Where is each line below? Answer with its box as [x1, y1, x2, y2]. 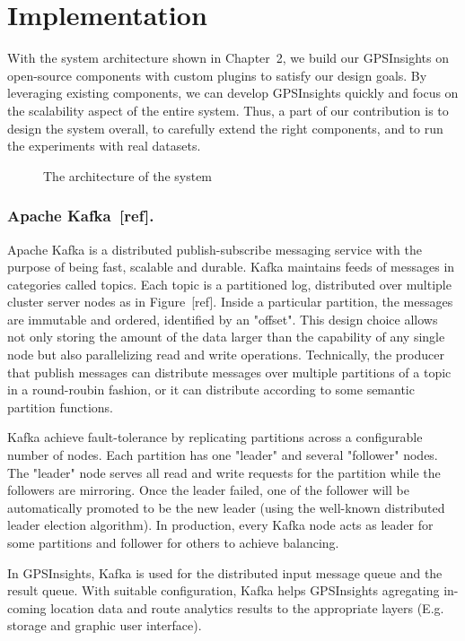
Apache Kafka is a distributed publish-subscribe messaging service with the [7, 239, 422, 258]
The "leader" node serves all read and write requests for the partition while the [7, 463, 441, 481]
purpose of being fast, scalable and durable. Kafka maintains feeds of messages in [7, 257, 455, 276]
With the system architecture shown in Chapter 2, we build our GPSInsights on [7, 48, 450, 67]
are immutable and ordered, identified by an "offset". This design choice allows [7, 309, 438, 328]
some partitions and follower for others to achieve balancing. [7, 533, 339, 551]
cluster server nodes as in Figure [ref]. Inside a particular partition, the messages [7, 292, 453, 311]
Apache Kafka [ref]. [7, 204, 154, 227]
